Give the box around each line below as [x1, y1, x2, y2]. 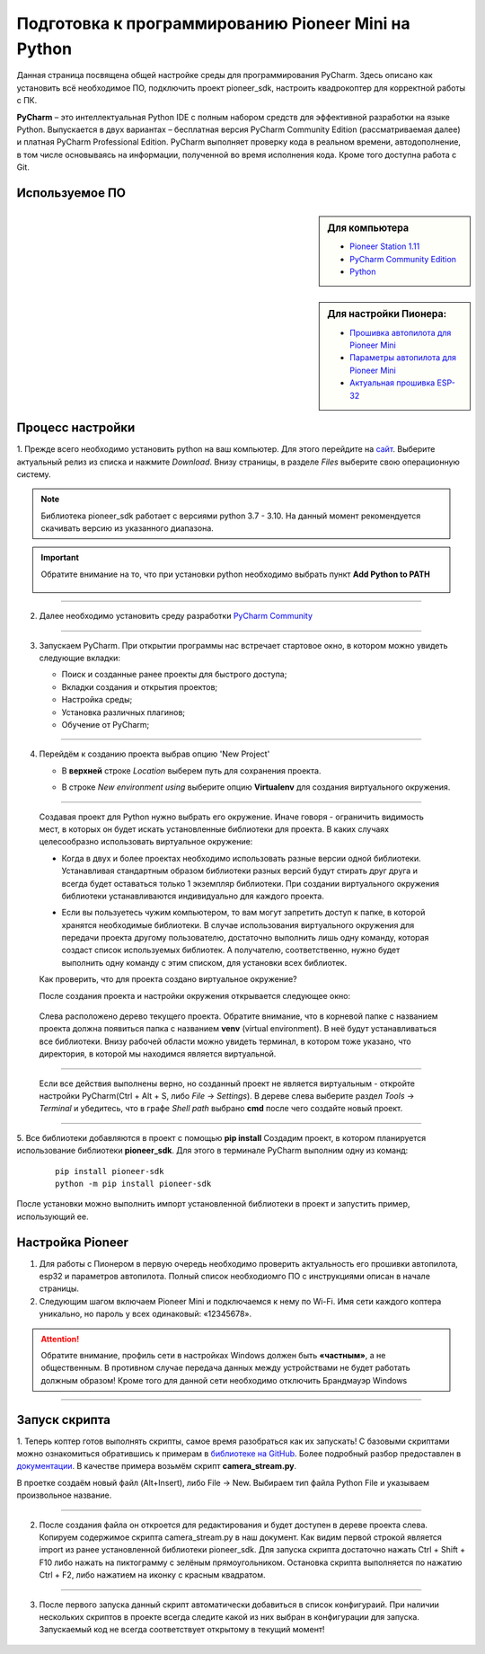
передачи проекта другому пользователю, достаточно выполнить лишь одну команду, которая [61, 933, 429, 943]
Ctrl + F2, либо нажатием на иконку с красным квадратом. [39, 1570, 266, 1580]
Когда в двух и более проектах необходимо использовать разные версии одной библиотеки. [61, 853, 421, 863]
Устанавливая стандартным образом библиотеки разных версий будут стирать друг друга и [61, 865, 418, 876]
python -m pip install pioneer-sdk [55, 1178, 212, 1189]
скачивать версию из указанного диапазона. [40, 523, 215, 534]
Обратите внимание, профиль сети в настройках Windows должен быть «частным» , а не [40, 1349, 386, 1360]
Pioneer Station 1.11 [349, 241, 420, 252]
